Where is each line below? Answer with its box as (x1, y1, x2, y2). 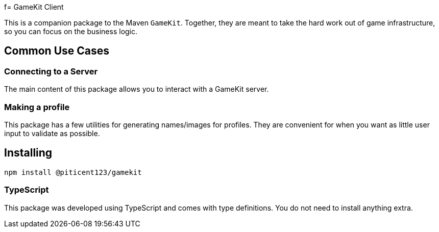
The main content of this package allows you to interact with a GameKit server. (4, 85, 269, 94)
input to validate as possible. (4, 128, 100, 138)
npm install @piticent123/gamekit (4, 168, 142, 176)
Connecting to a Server (4, 66, 98, 76)
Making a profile (4, 101, 70, 112)
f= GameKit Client (4, 3, 64, 11)
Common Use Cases (4, 44, 110, 58)
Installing (4, 146, 53, 160)
